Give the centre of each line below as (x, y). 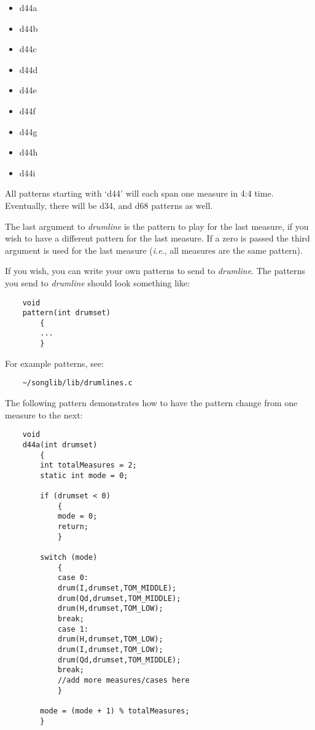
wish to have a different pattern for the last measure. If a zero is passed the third (157, 238)
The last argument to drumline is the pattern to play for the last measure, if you (157, 226)
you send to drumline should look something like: (98, 282)
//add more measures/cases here (123, 680)
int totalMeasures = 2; (88, 465)
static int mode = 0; (84, 475)
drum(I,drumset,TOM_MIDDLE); (117, 588)
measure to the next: (44, 414)
